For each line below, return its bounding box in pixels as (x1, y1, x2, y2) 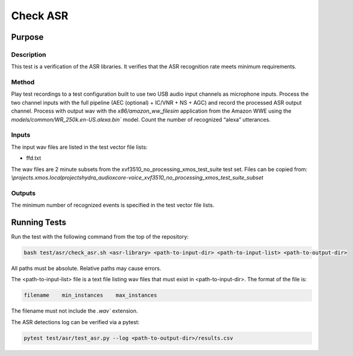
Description (11, 50, 46, 58)
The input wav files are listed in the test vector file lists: (11, 143, 148, 151)
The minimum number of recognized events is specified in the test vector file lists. (11, 202, 215, 209)
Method (11, 78, 35, 87)
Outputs (11, 189, 36, 197)
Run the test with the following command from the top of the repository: (11, 233, 189, 240)
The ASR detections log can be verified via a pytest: (11, 318, 140, 325)
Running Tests (11, 217, 66, 227)
